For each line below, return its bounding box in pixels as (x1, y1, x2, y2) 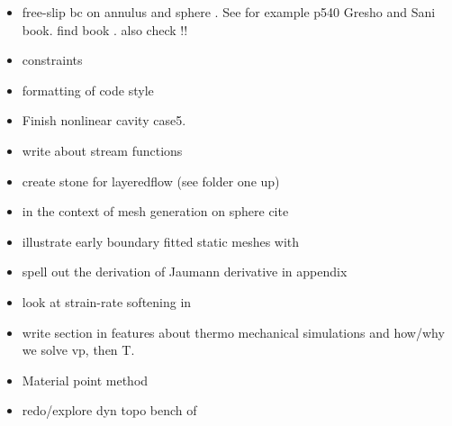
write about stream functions (22, 140, 183, 159)
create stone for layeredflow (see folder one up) (22, 171, 280, 190)
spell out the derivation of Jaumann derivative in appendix (22, 262, 348, 281)
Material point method (22, 370, 149, 389)
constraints (22, 50, 83, 69)
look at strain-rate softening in (22, 292, 192, 311)
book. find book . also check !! (22, 20, 188, 39)
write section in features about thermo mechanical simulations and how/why (22, 322, 445, 341)
